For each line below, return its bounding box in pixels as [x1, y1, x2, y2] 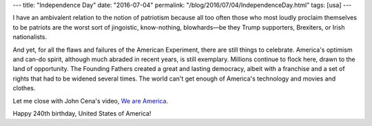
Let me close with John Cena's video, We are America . [12, 96, 169, 105]
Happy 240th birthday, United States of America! [12, 109, 152, 117]
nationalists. [12, 33, 48, 41]
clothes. [12, 84, 36, 92]
